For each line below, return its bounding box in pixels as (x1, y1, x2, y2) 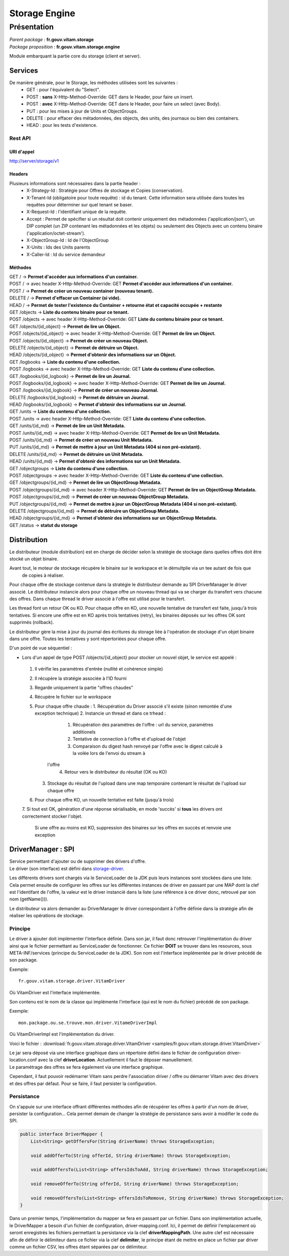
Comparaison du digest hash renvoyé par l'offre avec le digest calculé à (72, 743, 223, 749)
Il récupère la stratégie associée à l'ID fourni (34, 675, 127, 681)
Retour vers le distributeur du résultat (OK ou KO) (64, 769, 167, 775)
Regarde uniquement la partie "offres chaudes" (34, 684, 134, 690)
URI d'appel (9, 149, 35, 155)
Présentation (9, 22, 54, 31)
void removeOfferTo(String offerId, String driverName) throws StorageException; (30, 1181, 239, 1187)
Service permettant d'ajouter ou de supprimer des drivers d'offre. (9, 858, 146, 864)
